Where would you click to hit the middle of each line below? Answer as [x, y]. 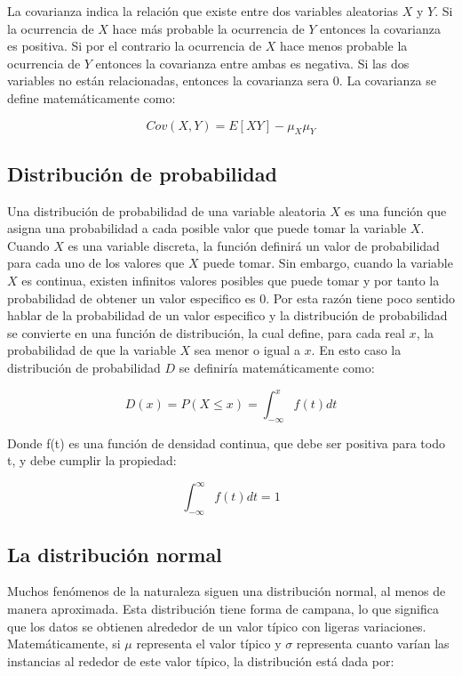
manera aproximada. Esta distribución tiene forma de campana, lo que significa [223, 609]
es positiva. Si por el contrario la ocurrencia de [135, 46]
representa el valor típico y [209, 644]
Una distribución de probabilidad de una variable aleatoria [167, 210]
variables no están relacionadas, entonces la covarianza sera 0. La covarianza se [222, 80]
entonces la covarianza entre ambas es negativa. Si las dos [252, 63]
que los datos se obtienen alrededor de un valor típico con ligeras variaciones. [217, 626]
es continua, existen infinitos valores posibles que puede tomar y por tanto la [231, 280]
